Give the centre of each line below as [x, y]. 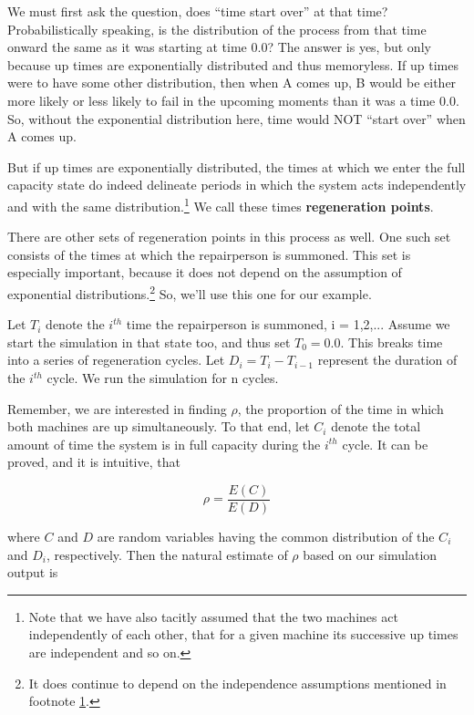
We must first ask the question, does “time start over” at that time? [198, 11]
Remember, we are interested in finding [117, 408]
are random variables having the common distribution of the [266, 537]
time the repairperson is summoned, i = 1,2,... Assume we [288, 324]
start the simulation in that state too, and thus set [149, 342]
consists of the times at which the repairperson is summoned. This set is [209, 254]
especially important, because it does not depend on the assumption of [205, 272]
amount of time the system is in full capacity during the [164, 444]
